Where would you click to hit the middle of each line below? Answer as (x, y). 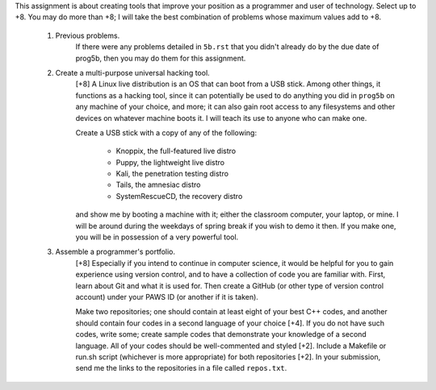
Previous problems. (88, 35)
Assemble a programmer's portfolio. (115, 252)
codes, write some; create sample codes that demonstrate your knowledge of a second (221, 334)
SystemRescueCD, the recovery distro (179, 196)
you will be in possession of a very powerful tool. (157, 237)
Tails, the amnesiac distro (158, 185)
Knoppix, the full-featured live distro (176, 151)
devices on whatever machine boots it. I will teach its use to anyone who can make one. (221, 118)
